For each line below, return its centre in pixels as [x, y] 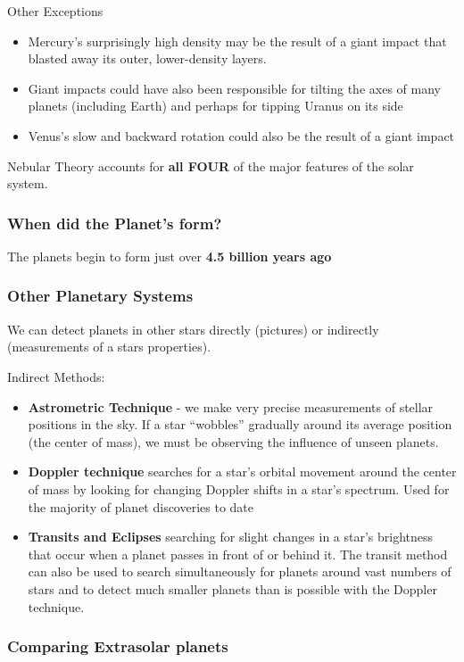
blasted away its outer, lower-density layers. [147, 58]
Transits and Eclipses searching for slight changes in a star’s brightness [231, 537]
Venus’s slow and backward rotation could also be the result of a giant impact [241, 135]
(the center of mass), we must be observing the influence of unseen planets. [233, 441]
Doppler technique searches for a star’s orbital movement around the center [242, 472]
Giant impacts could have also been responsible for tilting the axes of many [234, 88]
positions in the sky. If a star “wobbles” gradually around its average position [240, 424]
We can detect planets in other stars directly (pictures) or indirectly [193, 329]
